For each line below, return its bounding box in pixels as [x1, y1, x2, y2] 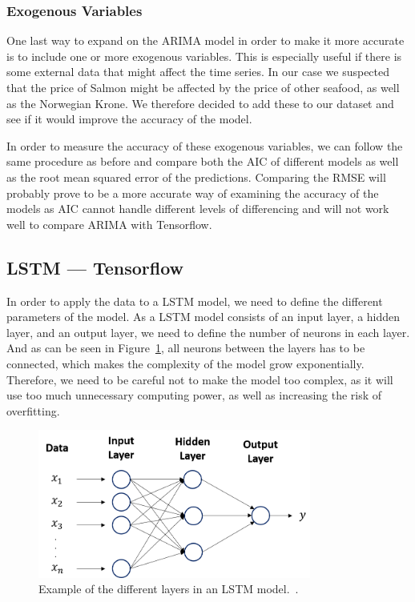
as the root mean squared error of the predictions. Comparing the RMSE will [6, 168, 386, 185]
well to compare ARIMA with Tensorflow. [6, 215, 212, 232]
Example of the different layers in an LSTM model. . [38, 580, 299, 597]
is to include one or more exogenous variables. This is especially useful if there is [6, 47, 402, 64]
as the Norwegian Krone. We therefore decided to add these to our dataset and [6, 94, 394, 111]
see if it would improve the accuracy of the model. [6, 110, 252, 127]
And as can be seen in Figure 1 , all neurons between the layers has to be [6, 339, 365, 356]
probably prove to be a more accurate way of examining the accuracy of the [6, 184, 379, 201]
